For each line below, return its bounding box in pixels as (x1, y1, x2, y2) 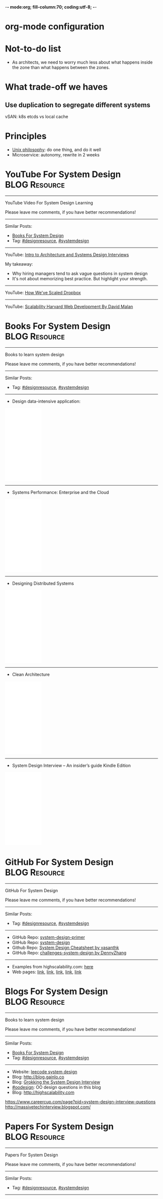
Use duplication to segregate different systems (5, 101, 150, 109)
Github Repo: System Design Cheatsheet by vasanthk (12, 945, 119, 950)
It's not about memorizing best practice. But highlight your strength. (12, 276, 148, 281)
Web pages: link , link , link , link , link (12, 969, 81, 975)
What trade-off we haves (5, 82, 108, 93)
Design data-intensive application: (12, 398, 81, 404)
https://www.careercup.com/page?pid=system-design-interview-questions (5, 1098, 156, 1104)
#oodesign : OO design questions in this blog (12, 1084, 101, 1090)
